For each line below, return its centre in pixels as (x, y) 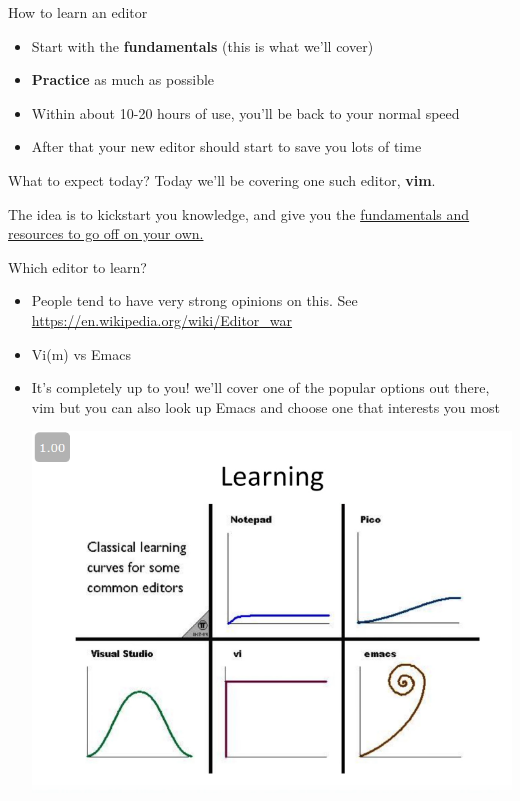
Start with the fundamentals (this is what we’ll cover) (202, 45)
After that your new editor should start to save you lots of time (226, 146)
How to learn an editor (78, 12)
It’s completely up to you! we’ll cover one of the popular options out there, (260, 387)
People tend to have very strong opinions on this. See (194, 300)
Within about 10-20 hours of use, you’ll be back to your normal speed (245, 112)
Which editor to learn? (77, 266)
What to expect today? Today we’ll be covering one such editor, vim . (222, 179)
